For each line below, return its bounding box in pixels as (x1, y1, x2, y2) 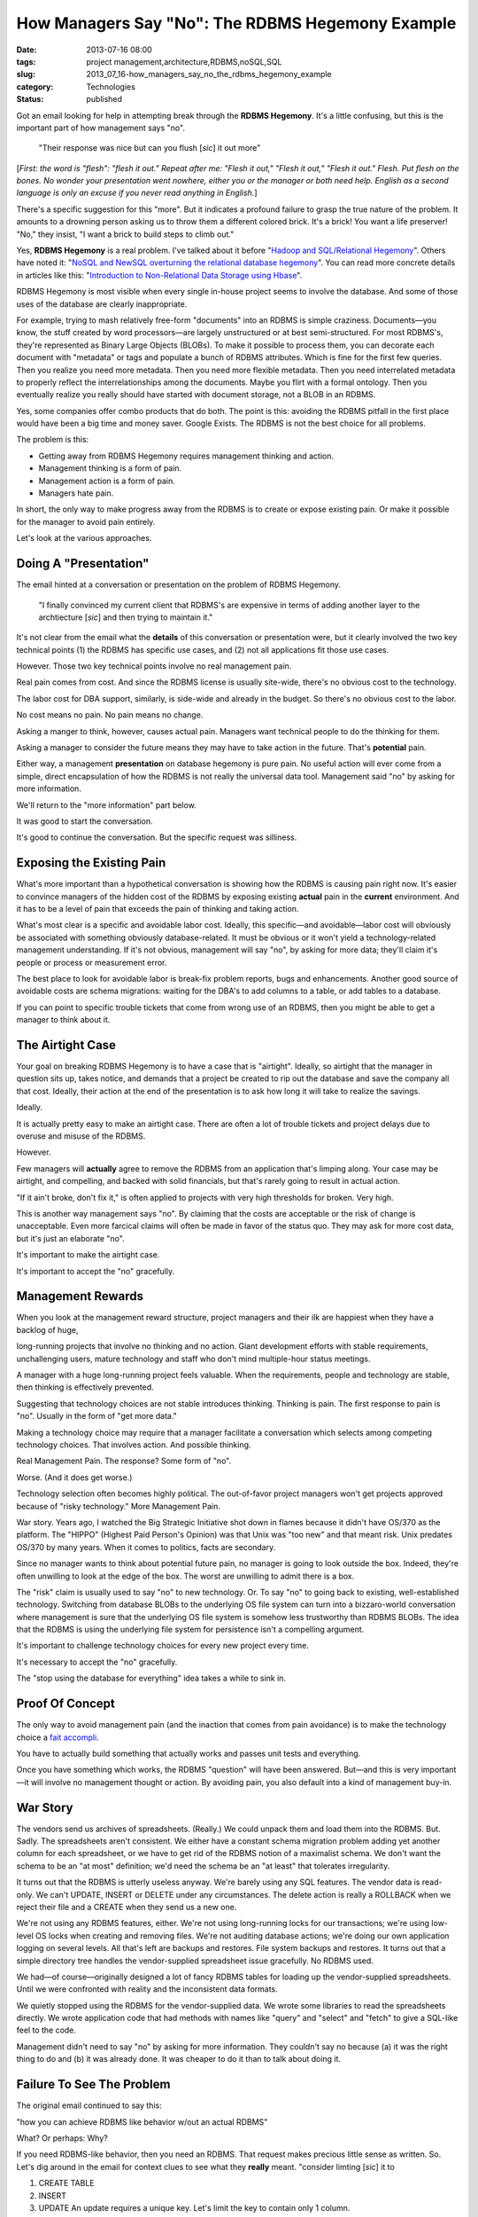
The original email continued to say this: (16, 2100, 163, 2111)
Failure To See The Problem (16, 2077, 171, 2092)
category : (16, 81, 54, 92)
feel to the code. (16, 2025, 77, 2035)
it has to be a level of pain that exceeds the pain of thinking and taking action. (16, 904, 299, 914)
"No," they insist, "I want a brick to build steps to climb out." (16, 229, 235, 239)
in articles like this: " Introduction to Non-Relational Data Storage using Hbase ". (16, 270, 303, 280)
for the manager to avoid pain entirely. (16, 516, 156, 527)
